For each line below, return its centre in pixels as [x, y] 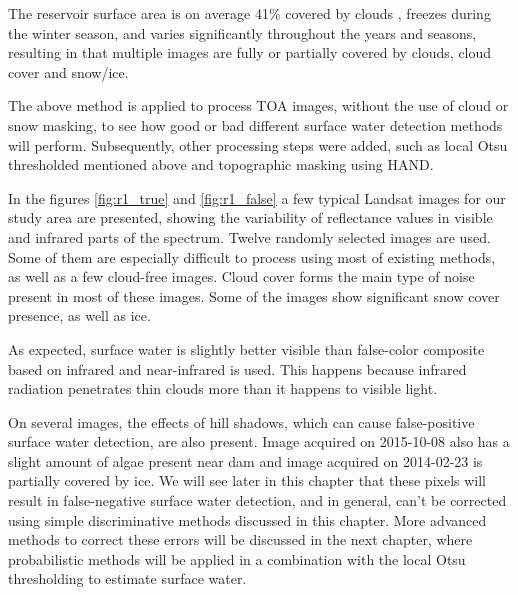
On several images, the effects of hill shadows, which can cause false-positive [241, 421]
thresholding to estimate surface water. [127, 578]
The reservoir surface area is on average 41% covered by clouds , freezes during [249, 13]
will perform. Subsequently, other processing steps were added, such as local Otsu [258, 144]
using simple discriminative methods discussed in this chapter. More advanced [247, 519]
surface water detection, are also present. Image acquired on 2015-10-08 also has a [259, 441]
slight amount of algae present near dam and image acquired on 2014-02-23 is [245, 460]
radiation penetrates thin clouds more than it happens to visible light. [223, 388]
